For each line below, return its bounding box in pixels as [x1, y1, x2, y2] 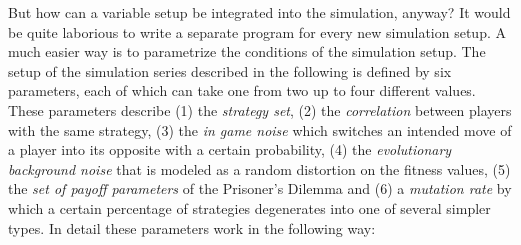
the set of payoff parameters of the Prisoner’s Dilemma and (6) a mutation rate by [8, 178, 512, 199]
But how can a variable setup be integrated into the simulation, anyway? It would [8, 2, 511, 22]
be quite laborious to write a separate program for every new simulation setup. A [8, 21, 506, 42]
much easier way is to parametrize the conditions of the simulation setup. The [8, 41, 486, 62]
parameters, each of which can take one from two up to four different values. [8, 80, 476, 101]
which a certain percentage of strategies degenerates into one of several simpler [8, 197, 491, 218]
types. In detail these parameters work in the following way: [8, 217, 376, 238]
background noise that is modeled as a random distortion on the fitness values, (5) [8, 158, 511, 179]
